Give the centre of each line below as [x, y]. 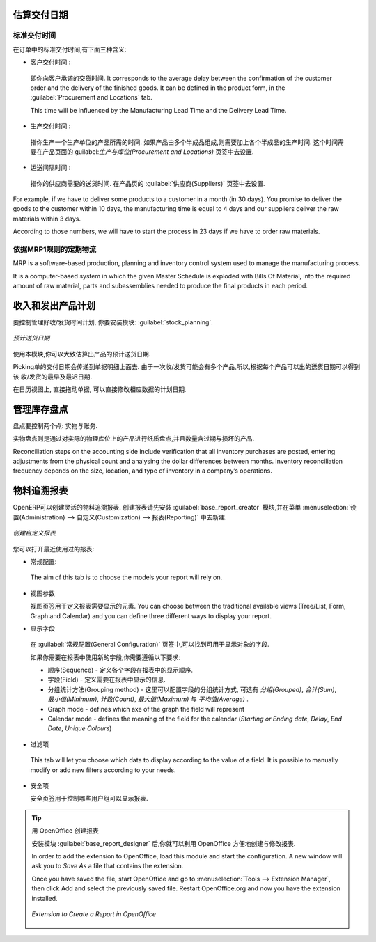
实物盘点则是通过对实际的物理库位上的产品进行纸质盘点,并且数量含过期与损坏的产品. [134, 439]
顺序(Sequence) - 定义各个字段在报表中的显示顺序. [120, 670]
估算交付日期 [40, 15]
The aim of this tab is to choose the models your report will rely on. [126, 577]
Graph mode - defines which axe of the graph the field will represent [146, 709]
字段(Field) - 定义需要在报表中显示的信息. [107, 680]
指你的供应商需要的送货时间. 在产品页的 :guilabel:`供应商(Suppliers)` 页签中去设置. [148, 183]
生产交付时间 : [50, 126]
